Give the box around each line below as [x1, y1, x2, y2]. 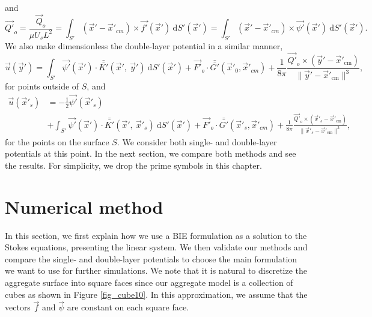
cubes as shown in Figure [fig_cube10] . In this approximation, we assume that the [5, 288, 308, 300]
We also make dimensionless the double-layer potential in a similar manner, [5, 39, 283, 52]
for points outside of [5, 80, 79, 92]
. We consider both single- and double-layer [117, 135, 277, 148]
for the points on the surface [5, 135, 109, 148]
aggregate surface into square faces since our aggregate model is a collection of [5, 276, 293, 288]
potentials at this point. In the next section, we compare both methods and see [5, 147, 296, 160]
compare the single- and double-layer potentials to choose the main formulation [5, 252, 297, 265]
